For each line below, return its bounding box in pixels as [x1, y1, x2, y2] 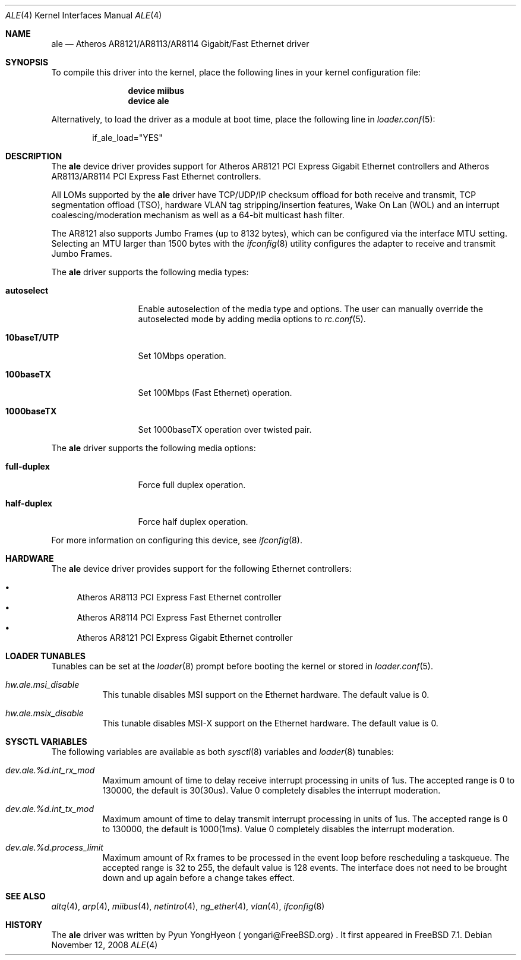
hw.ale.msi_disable [5, 679, 80, 690]
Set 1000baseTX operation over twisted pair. [138, 424, 312, 435]
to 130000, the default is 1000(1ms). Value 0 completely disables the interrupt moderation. [102, 824, 455, 834]
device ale [128, 96, 169, 106]
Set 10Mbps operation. [138, 351, 226, 361]
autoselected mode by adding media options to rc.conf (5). [138, 314, 366, 324]
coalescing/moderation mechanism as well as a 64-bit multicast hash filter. [51, 210, 345, 220]
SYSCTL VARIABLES [5, 736, 87, 747]
